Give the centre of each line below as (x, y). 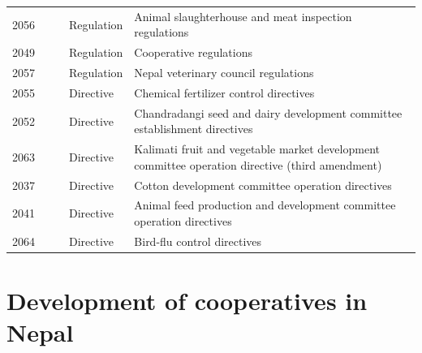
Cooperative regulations (193, 52)
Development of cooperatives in (187, 301)
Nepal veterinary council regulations (224, 73)
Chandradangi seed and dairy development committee (268, 112)
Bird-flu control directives (198, 241)
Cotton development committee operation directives (263, 185)
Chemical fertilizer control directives (224, 92)
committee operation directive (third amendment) (258, 164)
